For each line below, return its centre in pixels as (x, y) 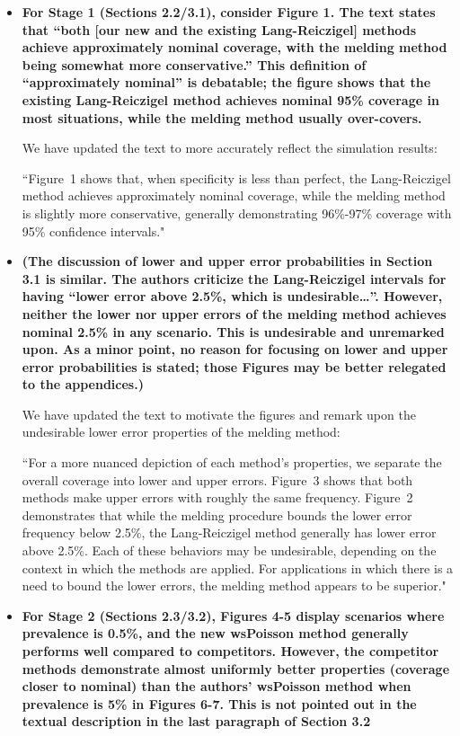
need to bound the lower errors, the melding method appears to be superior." (234, 585)
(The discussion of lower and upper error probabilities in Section (227, 261)
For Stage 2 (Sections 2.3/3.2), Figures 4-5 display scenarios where (233, 615)
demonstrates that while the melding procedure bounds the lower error (217, 514)
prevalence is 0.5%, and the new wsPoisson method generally (215, 633)
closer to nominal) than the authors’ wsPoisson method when (217, 686)
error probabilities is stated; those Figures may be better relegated (234, 366)
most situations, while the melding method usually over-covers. (222, 117)
